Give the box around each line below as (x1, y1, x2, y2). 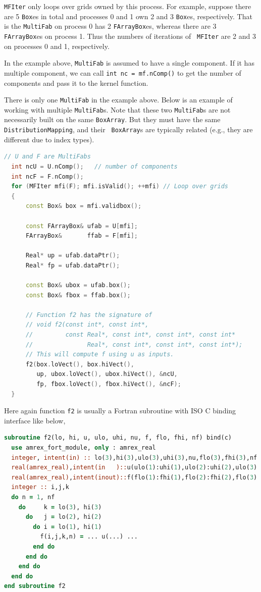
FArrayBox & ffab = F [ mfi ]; (25, 232, 138, 240)
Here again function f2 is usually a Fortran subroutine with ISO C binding (4, 405, 236, 416)
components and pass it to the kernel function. (4, 77, 148, 88)
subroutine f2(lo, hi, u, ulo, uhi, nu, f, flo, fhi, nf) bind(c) (4, 434, 232, 442)
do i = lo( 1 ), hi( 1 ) (33, 523, 102, 530)
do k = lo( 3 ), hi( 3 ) (18, 503, 102, 511)
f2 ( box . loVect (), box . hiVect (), (25, 360, 134, 368)
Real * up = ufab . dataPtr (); (25, 252, 120, 259)
